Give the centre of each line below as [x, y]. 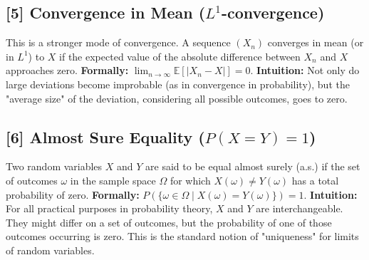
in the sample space [113, 180]
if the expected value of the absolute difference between [180, 56]
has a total [315, 180]
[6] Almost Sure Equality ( [105, 136]
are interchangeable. [300, 208]
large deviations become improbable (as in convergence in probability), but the [178, 84]
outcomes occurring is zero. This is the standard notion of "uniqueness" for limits [182, 236]
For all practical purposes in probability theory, [109, 208]
